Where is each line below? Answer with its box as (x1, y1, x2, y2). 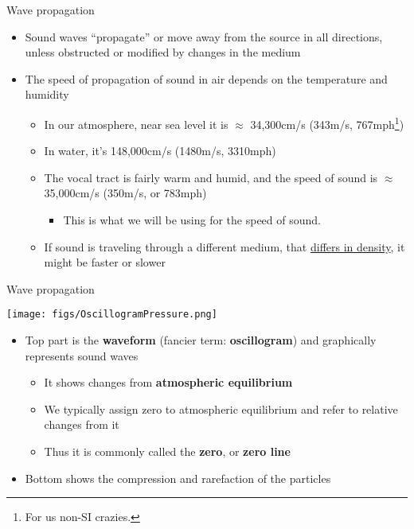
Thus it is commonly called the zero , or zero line (44, 443, 291, 459)
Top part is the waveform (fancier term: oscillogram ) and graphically (25, 332, 377, 348)
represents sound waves (25, 347, 139, 364)
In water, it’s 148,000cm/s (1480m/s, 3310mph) (44, 142, 276, 159)
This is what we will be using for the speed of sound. (63, 212, 321, 228)
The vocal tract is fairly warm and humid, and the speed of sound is (44, 169, 378, 185)
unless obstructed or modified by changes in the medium (25, 44, 301, 60)
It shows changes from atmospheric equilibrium (44, 374, 293, 391)
